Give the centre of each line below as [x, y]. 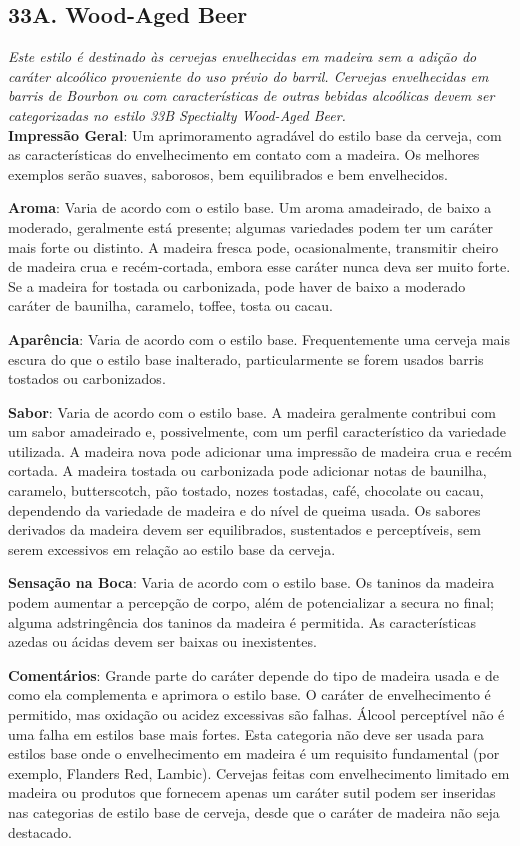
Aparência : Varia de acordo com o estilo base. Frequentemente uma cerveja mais [259, 338]
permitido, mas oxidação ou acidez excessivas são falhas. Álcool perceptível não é [256, 714]
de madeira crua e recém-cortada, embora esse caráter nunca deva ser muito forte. [259, 266]
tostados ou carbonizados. [87, 378]
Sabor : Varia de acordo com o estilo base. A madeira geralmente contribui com [252, 411]
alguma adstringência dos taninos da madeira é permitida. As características [242, 621]
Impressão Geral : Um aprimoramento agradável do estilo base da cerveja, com [255, 134]
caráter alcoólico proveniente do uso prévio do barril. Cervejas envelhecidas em [248, 75]
